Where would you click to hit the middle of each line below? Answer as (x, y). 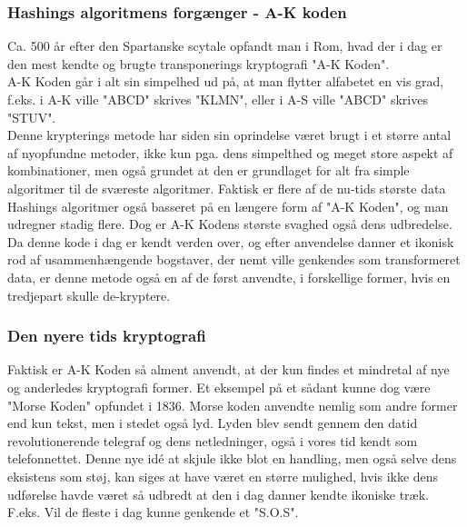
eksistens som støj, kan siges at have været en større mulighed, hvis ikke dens (223, 476)
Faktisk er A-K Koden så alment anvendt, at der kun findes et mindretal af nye (229, 369)
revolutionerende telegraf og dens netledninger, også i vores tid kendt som (213, 440)
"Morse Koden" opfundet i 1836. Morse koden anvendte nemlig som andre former (233, 405)
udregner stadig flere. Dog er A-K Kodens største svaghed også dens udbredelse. (230, 224)
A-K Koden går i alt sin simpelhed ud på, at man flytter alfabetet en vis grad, (226, 81)
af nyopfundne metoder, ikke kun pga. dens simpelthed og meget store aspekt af (230, 152)
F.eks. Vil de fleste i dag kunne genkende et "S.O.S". (153, 512)
